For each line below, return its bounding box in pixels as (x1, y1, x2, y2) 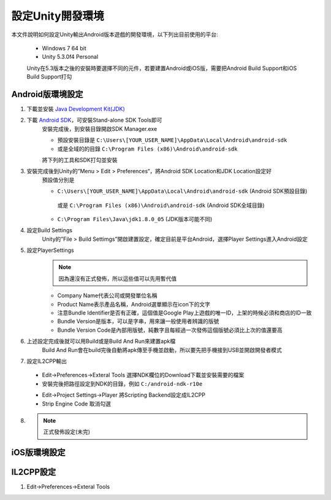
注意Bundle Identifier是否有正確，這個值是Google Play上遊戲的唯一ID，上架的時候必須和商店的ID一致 (57, 309, 312, 316)
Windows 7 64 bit (42, 44, 87, 52)
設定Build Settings (26, 227, 73, 234)
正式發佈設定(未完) (43, 428, 91, 436)
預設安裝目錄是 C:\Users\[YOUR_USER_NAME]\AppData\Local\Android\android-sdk (57, 136, 287, 144)
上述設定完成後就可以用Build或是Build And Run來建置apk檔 (26, 338, 176, 345)
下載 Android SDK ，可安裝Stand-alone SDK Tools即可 (26, 117, 162, 124)
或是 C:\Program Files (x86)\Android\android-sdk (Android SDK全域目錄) (57, 201, 265, 209)
